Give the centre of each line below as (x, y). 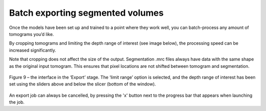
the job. (17, 102)
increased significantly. (33, 50)
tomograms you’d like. (32, 34)
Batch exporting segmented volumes (86, 13)
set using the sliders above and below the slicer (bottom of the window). (83, 84)
